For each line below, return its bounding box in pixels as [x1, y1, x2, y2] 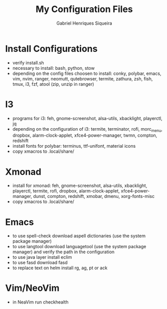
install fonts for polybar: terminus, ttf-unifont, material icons [12, 143, 136, 149]
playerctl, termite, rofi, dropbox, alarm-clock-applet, [12, 188, 120, 194]
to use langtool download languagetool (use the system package [12, 244, 146, 250]
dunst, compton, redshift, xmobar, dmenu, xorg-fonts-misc [33, 193, 154, 199]
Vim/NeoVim [5, 282, 60, 294]
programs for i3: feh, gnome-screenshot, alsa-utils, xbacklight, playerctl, [12, 115, 162, 121]
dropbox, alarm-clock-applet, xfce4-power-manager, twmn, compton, [12, 132, 157, 139]
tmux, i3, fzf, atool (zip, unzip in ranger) [12, 81, 94, 87]
